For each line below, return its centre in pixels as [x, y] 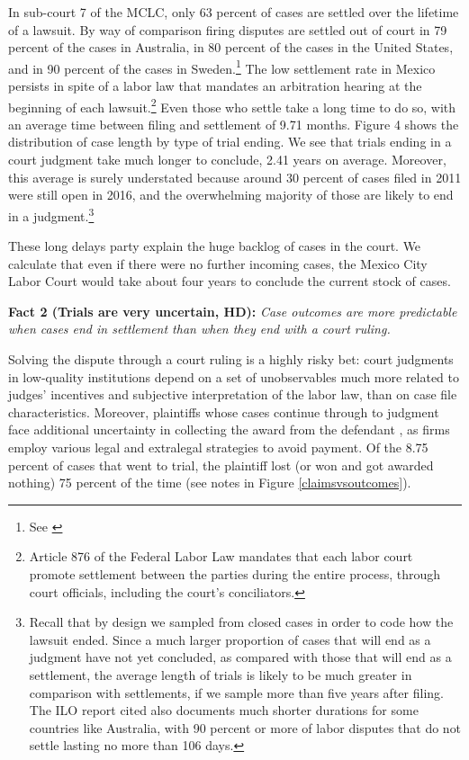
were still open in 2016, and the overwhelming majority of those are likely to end [231, 195]
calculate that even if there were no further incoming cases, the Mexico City [218, 263]
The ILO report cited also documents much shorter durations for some [224, 710]
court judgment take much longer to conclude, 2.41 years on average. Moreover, [227, 160]
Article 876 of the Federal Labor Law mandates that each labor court [221, 556]
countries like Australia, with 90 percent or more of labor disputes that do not [245, 727]
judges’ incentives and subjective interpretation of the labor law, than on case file [233, 394]
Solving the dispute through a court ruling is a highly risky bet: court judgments [231, 359]
